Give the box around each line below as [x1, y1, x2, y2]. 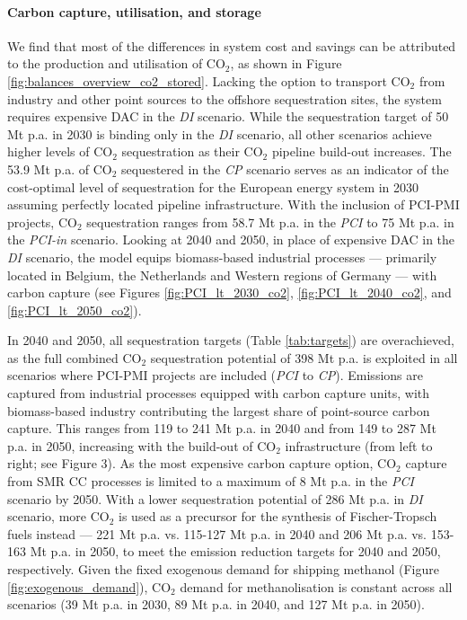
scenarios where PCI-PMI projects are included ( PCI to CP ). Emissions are [7, 366, 423, 385]
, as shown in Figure [230, 54, 342, 73]
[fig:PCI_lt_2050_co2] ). [7, 300, 142, 319]
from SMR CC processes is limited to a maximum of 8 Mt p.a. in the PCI [7, 472, 414, 491]
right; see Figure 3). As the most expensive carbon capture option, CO [7, 454, 397, 473]
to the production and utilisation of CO [7, 54, 225, 73]
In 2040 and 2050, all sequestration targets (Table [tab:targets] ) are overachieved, [7, 331, 454, 350]
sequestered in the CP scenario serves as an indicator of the [121, 159, 449, 178]
